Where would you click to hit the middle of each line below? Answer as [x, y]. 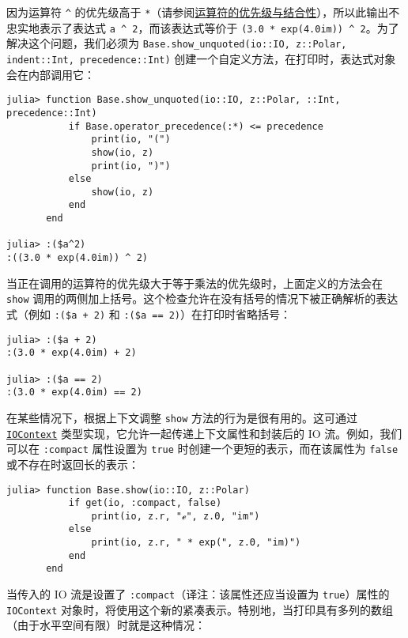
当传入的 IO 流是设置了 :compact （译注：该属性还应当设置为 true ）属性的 [198, 594]
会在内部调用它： [51, 74]
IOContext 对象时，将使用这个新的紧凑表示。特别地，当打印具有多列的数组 [200, 609]
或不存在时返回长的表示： [73, 464]
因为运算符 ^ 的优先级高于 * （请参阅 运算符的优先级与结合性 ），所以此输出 [198, 12]
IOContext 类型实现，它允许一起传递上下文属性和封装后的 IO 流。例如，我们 [204, 433]
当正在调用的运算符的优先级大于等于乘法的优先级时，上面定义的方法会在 [195, 283]
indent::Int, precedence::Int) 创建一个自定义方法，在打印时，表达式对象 [201, 58]
